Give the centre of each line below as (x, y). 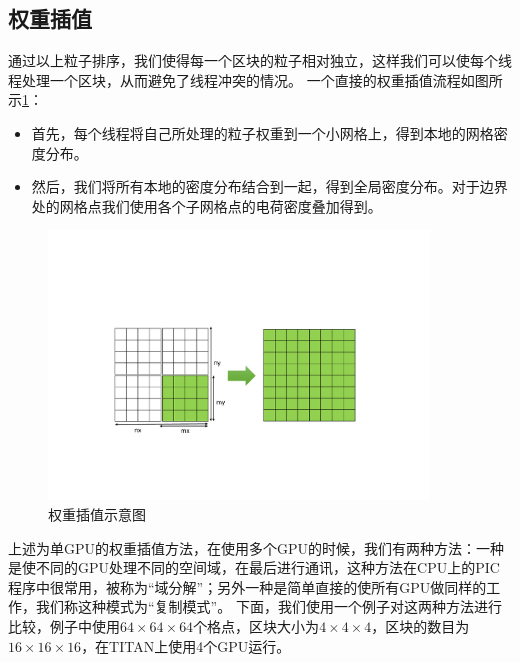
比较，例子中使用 (64, 625)
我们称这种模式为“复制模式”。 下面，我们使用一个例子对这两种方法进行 (268, 606)
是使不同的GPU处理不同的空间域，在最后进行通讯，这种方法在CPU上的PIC (254, 567)
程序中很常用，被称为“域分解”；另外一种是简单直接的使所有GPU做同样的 (247, 586)
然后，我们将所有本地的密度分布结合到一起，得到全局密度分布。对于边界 (269, 186)
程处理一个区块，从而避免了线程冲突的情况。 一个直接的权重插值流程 (234, 79)
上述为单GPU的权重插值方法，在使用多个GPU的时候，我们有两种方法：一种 (256, 547)
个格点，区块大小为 (256, 625)
